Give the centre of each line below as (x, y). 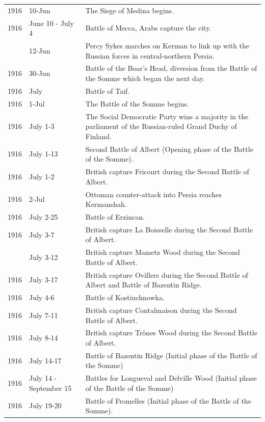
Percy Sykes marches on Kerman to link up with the (167, 46)
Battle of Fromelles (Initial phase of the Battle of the (168, 400)
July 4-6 (42, 297)
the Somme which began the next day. (145, 78)
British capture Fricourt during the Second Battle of (167, 172)
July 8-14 (44, 338)
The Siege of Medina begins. (129, 10)
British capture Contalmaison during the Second (161, 310)
